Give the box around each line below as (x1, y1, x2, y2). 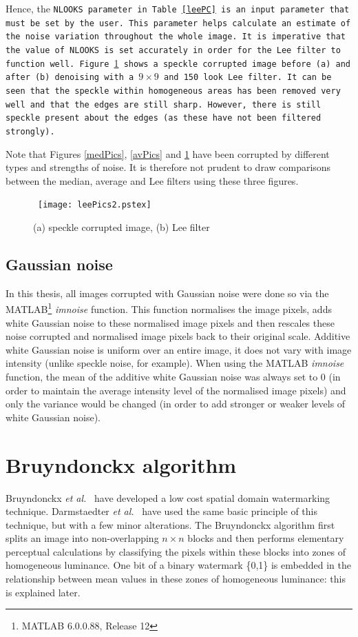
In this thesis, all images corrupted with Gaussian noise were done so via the (6, 285, 329, 300)
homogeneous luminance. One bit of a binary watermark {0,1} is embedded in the (6, 558, 351, 572)
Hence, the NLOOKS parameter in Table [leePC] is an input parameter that (6, 1, 350, 15)
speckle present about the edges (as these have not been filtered (6, 113, 322, 123)
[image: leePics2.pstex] (38, 200, 151, 210)
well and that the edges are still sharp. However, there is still (6, 99, 322, 110)
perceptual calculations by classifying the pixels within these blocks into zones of (6, 544, 346, 558)
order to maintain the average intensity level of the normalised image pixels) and (6, 383, 346, 397)
